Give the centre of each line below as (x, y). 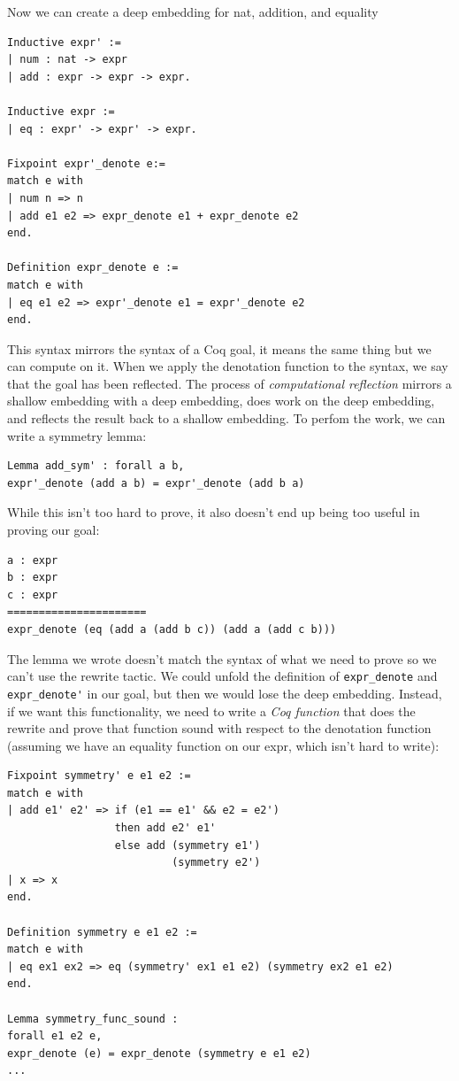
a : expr (33, 560)
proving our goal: (54, 530)
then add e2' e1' (165, 828)
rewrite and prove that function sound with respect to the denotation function (219, 728)
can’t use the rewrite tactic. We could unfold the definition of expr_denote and (222, 676)
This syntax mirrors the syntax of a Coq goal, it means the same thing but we (219, 348)
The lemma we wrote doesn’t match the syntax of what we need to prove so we (222, 658)
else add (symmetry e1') (187, 845)
